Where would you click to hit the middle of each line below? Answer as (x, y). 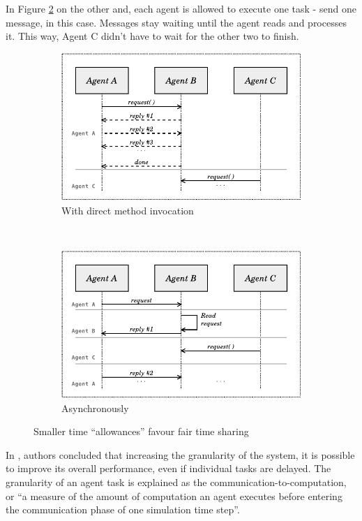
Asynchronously (95, 408)
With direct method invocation (128, 210)
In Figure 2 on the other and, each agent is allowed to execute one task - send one (181, 8)
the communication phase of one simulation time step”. (123, 509)
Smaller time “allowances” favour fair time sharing (141, 431)
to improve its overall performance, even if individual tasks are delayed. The (168, 468)
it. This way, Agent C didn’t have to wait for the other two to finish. (152, 36)
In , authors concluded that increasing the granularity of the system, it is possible (180, 454)
